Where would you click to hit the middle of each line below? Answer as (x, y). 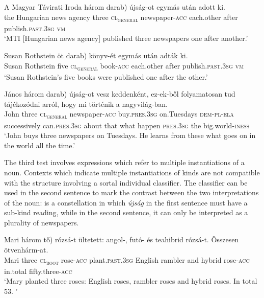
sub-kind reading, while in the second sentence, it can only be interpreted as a (126, 212)
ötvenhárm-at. (26, 250)
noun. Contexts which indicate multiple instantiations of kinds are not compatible (132, 172)
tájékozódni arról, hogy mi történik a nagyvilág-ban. (86, 104)
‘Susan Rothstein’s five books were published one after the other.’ (106, 76)
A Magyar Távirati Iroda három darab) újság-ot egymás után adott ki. (115, 7)
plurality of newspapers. (42, 222)
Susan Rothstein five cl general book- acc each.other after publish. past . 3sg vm (124, 66)
